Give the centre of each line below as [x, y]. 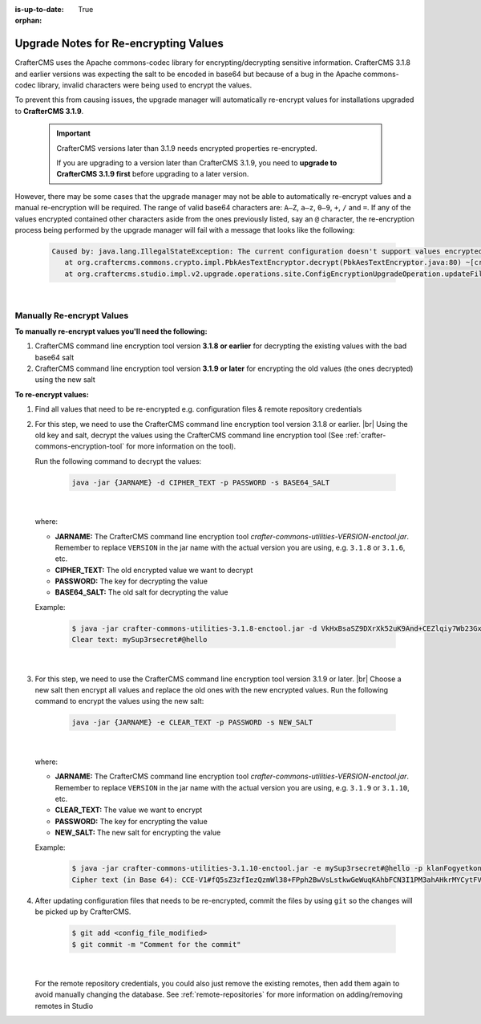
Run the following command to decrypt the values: [118, 461]
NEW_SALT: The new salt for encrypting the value [138, 833]
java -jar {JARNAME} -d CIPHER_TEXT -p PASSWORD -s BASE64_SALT [201, 482]
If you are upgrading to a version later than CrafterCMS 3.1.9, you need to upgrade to [197, 163]
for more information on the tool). [181, 446]
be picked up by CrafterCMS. [83, 912]
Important [74, 133]
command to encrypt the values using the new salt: [119, 701]
